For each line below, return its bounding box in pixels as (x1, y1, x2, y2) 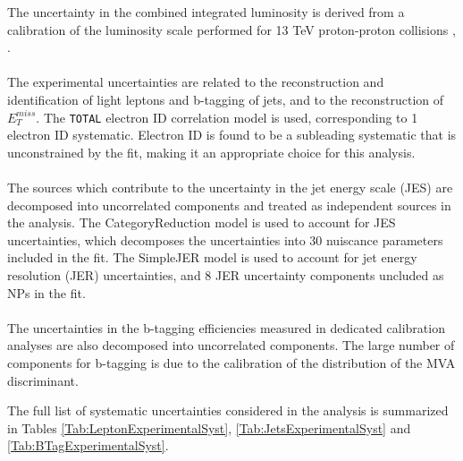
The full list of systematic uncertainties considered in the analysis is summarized (7, 401, 449, 420)
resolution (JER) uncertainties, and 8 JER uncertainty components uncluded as (7, 265, 444, 284)
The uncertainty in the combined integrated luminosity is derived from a (7, 3, 405, 21)
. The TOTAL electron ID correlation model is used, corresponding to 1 (36, 107, 418, 126)
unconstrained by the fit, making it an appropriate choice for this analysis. (7, 142, 416, 161)
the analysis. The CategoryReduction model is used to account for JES (7, 213, 396, 232)
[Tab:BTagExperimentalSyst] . (7, 436, 169, 455)
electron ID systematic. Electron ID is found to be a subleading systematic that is (7, 125, 457, 144)
